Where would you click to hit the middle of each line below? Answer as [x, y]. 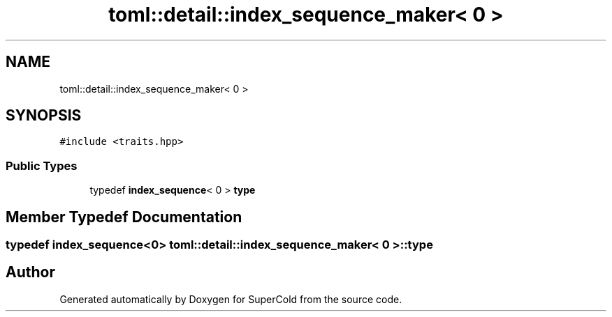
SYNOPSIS [44, 116]
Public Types [42, 165]
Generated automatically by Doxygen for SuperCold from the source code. [231, 299]
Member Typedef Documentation [124, 217]
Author [30, 272]
